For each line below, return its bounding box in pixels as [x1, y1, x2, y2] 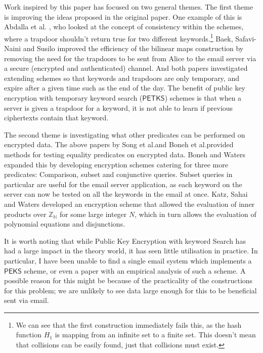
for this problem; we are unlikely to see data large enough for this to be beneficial [4, 285, 257, 295]
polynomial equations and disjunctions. [4, 218, 125, 229]
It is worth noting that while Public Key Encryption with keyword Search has [4, 235, 246, 246]
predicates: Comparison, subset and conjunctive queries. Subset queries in [4, 169, 233, 180]
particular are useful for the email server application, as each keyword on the [4, 179, 242, 189]
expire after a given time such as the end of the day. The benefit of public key [4, 82, 245, 93]
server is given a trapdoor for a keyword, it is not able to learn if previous [4, 102, 233, 113]
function [16, 329, 41, 340]
